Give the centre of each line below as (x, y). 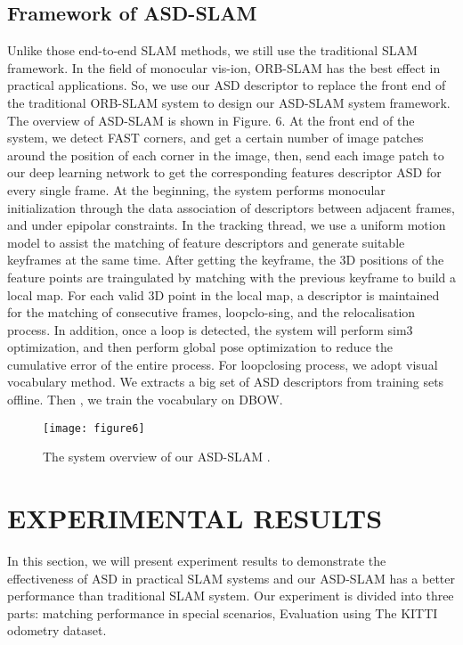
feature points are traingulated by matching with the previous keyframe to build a (231, 277)
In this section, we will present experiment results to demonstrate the (197, 561)
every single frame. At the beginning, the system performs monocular (196, 189)
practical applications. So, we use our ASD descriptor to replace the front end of (227, 85)
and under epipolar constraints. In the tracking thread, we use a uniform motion (227, 225)
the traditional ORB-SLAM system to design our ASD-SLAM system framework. (229, 102)
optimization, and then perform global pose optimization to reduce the (200, 347)
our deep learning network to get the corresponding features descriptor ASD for (224, 172)
